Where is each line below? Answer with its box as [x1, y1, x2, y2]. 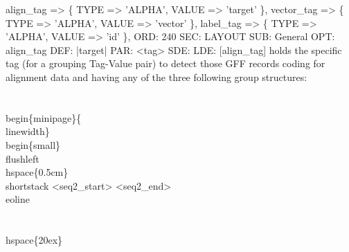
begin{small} [6, 137, 61, 152]
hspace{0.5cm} [6, 165, 69, 179]
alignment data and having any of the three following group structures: [6, 69, 307, 84]
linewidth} [6, 124, 50, 138]
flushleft [6, 151, 39, 165]
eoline [6, 192, 30, 206]
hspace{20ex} [6, 233, 63, 247]
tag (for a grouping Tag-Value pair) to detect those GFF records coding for [6, 56, 325, 71]
